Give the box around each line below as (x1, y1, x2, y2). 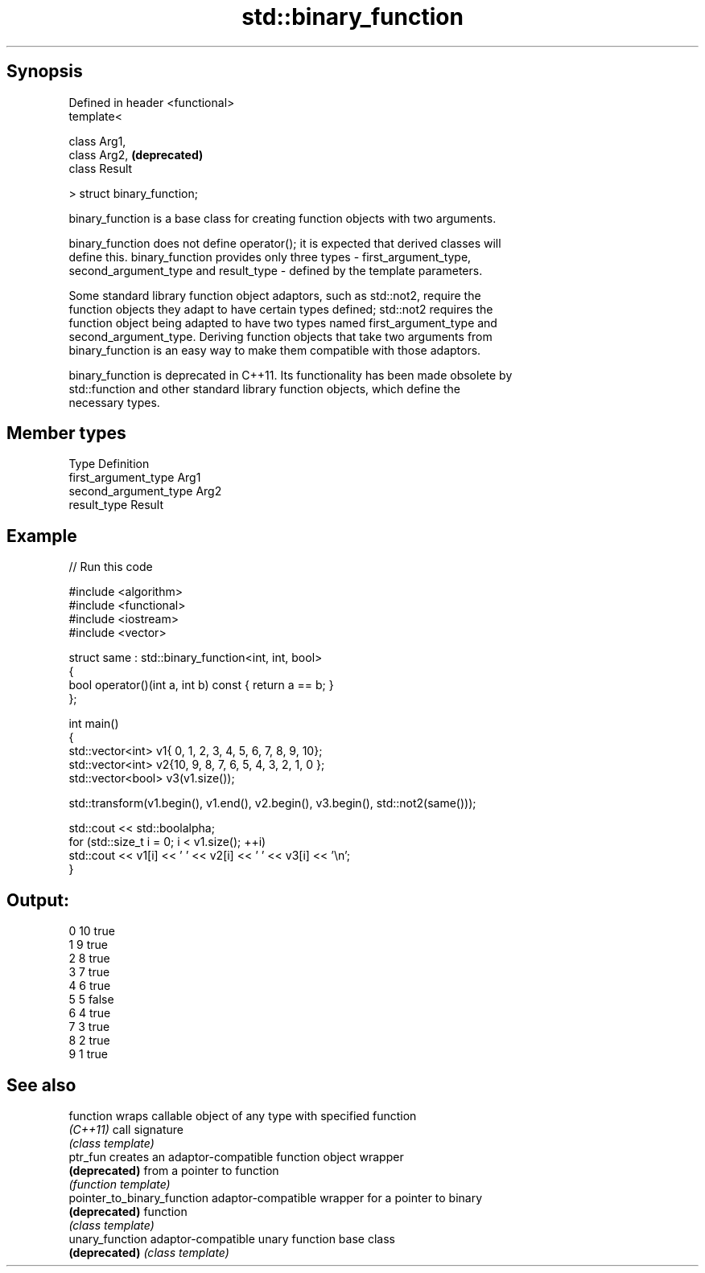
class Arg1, (68, 133, 126, 148)
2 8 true (68, 951, 110, 966)
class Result (68, 161, 133, 175)
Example (6, 525, 77, 546)
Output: (6, 889, 69, 910)
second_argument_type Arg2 (68, 484, 222, 499)
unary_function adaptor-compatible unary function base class (68, 1231, 395, 1246)
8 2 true (68, 1033, 110, 1048)
